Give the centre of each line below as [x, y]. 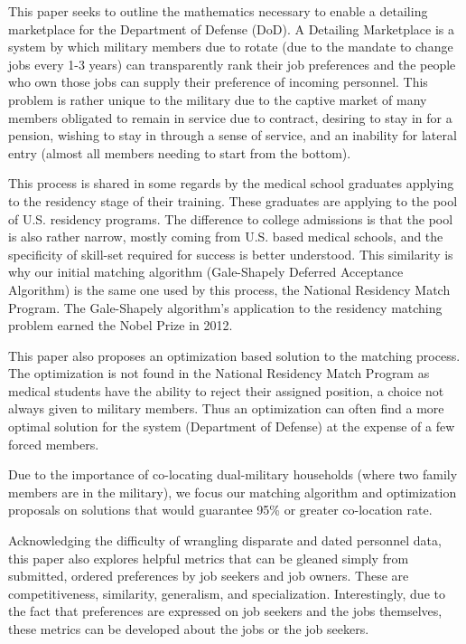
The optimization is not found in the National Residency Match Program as [219, 373]
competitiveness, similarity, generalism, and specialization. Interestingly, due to [227, 593]
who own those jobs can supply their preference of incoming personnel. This [218, 82]
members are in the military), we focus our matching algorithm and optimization [233, 492]
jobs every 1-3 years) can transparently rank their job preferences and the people [232, 64]
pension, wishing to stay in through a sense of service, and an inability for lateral [233, 135]
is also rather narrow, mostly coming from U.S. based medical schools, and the [226, 237]
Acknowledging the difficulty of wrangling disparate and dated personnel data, [225, 540]
